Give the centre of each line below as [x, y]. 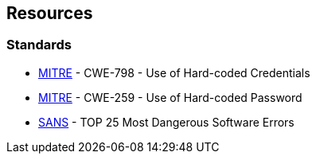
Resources [50, 13]
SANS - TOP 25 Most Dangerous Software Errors [166, 122]
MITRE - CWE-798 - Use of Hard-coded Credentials [174, 72]
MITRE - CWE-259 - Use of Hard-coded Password [170, 97]
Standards [39, 45]
